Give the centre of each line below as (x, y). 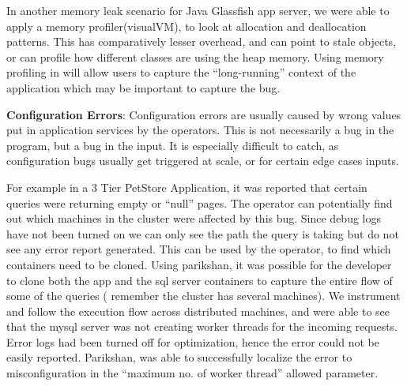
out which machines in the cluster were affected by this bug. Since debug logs (194, 218)
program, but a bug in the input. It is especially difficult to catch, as (173, 145)
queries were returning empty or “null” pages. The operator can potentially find (200, 202)
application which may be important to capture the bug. (143, 87)
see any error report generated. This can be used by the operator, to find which (199, 249)
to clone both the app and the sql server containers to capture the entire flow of (200, 280)
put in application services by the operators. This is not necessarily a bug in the (200, 130)
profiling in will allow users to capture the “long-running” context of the (181, 72)
